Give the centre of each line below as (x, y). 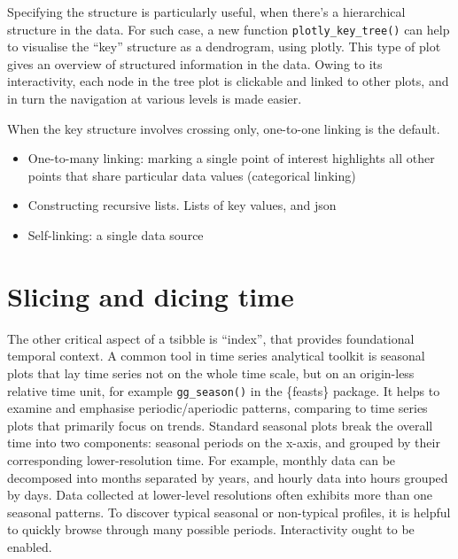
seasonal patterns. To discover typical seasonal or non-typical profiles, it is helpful (229, 512)
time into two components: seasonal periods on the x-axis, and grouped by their (224, 443)
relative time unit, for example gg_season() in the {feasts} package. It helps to (224, 390)
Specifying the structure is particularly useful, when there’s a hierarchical (206, 12)
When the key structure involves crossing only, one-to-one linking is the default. (224, 128)
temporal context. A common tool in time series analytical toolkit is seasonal (216, 356)
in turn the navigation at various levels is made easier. (155, 99)
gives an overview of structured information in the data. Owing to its (195, 63)
